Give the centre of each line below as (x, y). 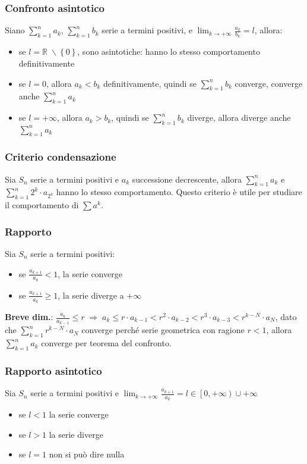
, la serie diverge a (91, 295)
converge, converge (269, 83)
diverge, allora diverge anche (239, 117)
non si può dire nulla (87, 454)
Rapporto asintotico (53, 370)
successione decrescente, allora (187, 179)
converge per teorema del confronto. (106, 343)
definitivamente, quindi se (150, 83)
